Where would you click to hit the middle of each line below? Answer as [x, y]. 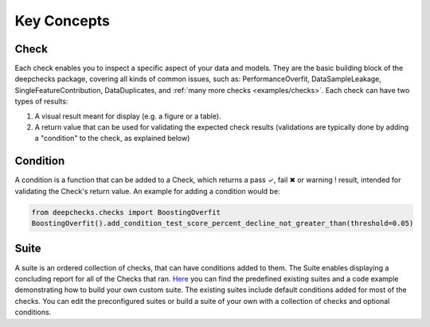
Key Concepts [63, 21]
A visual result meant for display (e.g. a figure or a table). [128, 116]
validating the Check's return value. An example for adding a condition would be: [147, 191]
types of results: [41, 101]
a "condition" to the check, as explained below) [112, 138]
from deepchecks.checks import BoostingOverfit [126, 212]
